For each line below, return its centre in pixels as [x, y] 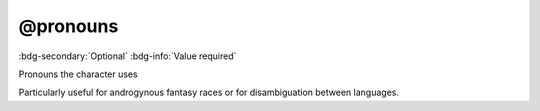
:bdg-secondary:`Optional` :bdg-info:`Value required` [127, 56]
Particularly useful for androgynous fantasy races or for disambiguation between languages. [209, 92]
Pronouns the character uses [78, 74]
